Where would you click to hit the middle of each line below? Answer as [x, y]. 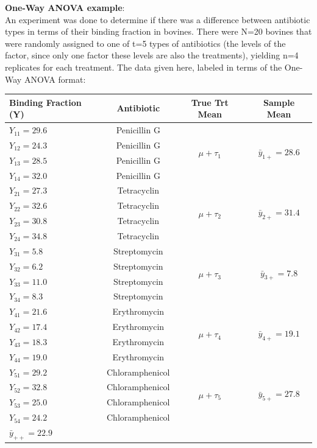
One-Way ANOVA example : [65, 7]
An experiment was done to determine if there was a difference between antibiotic [158, 19]
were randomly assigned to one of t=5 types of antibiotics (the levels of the [145, 43]
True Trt [210, 102]
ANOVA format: [55, 79]
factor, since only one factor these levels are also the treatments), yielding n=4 [152, 55]
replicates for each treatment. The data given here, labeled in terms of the [144, 67]
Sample [279, 102]
